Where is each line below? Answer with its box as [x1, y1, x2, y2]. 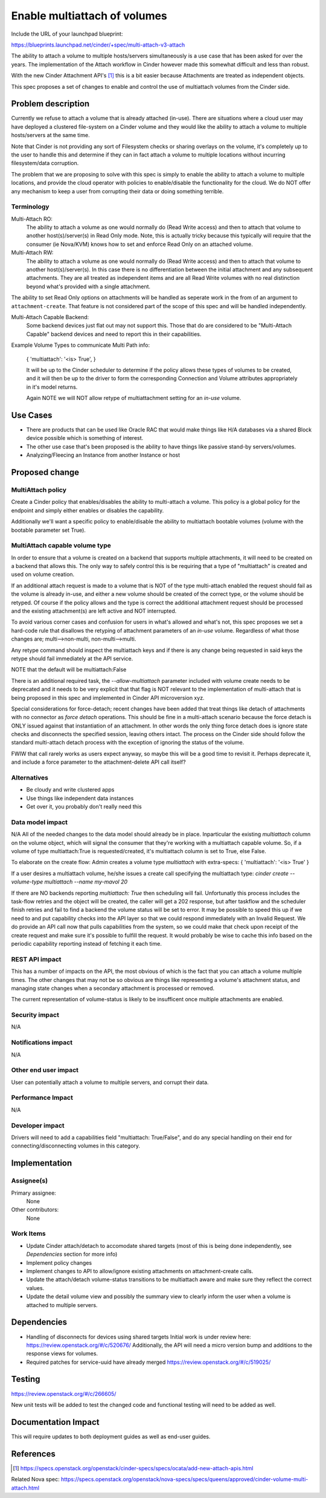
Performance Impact [11, 1094, 74, 1102]
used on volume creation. [11, 571, 75, 578]
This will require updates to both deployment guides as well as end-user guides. [11, 1433, 211, 1440]
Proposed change [11, 467, 80, 477]
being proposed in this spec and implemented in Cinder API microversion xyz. [11, 694, 205, 701]
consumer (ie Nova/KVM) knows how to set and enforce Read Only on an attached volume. [26, 241, 254, 248]
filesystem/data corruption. [11, 160, 79, 167]
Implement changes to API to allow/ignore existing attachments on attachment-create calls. [26, 1268, 254, 1275]
